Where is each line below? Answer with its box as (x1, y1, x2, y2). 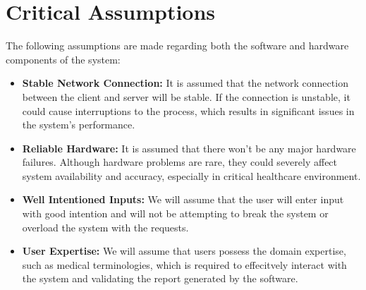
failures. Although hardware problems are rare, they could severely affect (22, 155, 338, 169)
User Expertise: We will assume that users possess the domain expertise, (22, 243, 346, 258)
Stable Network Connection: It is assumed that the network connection (22, 75, 348, 90)
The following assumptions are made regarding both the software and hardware (6, 38, 349, 53)
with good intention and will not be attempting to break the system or (22, 206, 329, 221)
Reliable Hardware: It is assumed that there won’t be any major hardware (22, 140, 356, 155)
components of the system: (6, 52, 121, 66)
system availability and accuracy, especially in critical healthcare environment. (22, 168, 361, 183)
